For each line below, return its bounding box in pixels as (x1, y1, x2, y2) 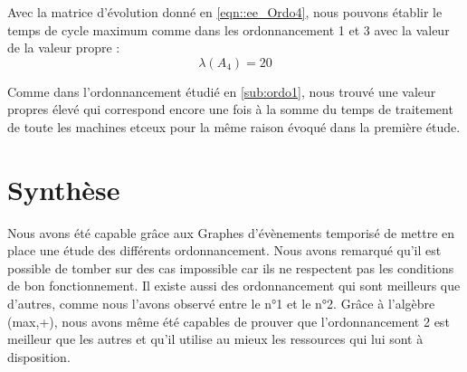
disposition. (7, 347, 71, 366)
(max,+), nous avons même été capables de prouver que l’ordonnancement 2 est (7, 311, 450, 330)
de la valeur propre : (7, 38, 120, 57)
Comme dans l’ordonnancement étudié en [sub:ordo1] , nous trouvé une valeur (7, 81, 436, 100)
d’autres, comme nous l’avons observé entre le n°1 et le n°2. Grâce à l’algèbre (7, 294, 435, 313)
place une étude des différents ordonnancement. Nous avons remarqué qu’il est (7, 241, 442, 260)
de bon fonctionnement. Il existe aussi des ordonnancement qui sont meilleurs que (7, 276, 461, 295)
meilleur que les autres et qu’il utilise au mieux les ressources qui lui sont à (7, 329, 424, 348)
